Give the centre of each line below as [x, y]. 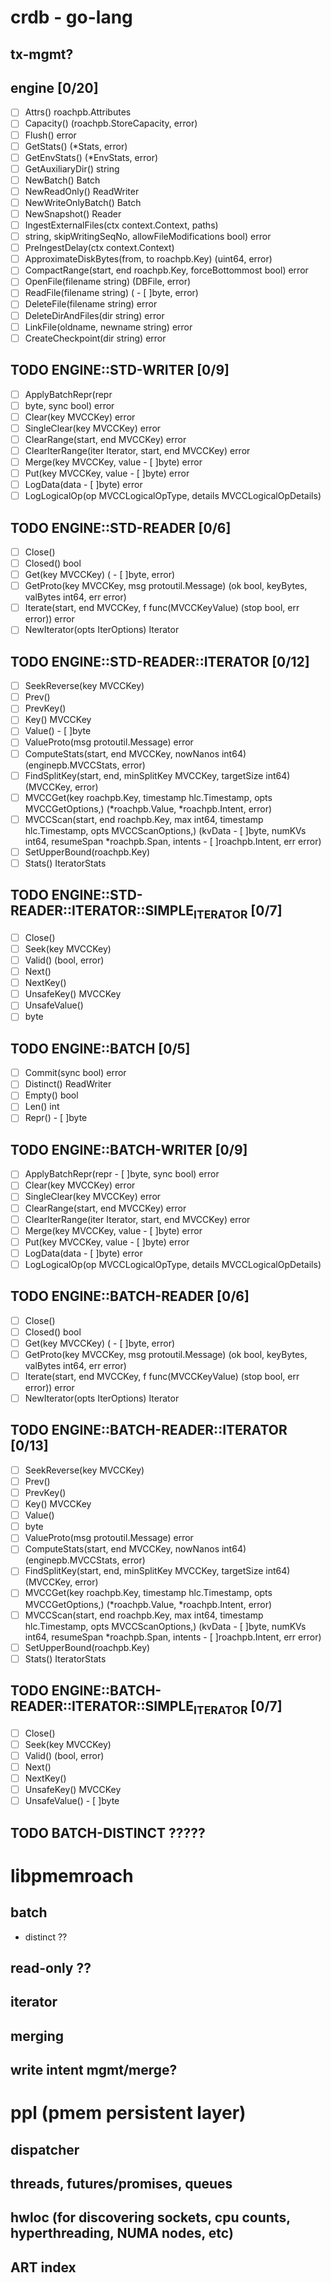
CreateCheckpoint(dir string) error [95, 338]
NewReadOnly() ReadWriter [82, 191]
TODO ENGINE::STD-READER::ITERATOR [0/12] [160, 661]
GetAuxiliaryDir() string [72, 168]
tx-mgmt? [42, 54]
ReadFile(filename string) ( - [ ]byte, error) [111, 293]
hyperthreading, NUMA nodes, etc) [122, 2233]
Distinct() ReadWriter [68, 1084]
